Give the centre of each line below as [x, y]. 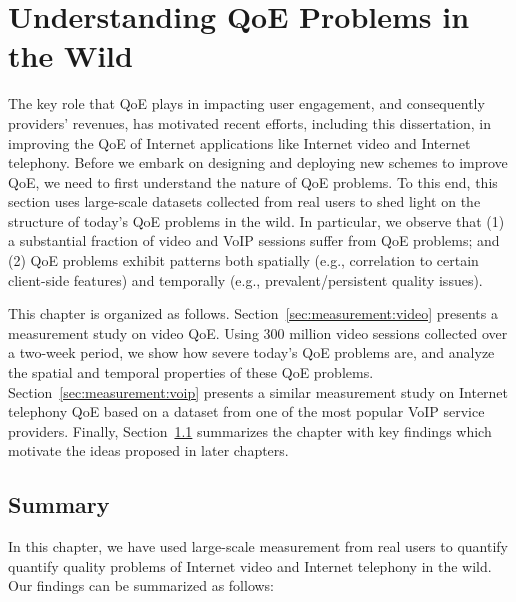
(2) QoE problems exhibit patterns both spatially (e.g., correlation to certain [243, 260]
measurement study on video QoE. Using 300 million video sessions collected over [258, 332]
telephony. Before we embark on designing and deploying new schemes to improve [258, 162]
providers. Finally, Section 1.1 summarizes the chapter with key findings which [250, 430]
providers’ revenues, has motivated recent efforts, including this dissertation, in [249, 122]
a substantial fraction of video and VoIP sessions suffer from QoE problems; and [254, 240]
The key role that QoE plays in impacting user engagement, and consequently [246, 103]
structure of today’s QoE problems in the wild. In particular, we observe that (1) [256, 220]
